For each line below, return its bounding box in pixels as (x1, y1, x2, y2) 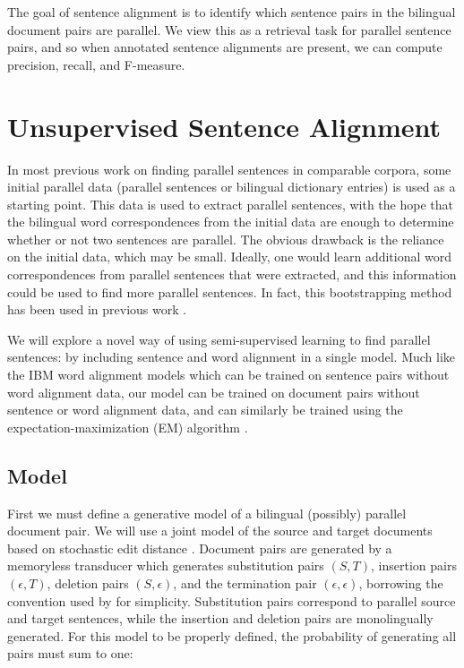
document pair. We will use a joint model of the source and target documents (7, 521, 433, 540)
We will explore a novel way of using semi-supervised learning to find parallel (7, 330, 431, 348)
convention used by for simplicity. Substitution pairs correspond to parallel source (7, 591, 456, 610)
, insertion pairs (370, 556, 457, 575)
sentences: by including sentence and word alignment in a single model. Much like (7, 347, 456, 366)
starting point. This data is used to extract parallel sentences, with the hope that (7, 194, 453, 213)
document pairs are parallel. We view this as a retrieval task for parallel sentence (7, 20, 451, 39)
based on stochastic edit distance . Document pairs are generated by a (7, 538, 392, 557)
